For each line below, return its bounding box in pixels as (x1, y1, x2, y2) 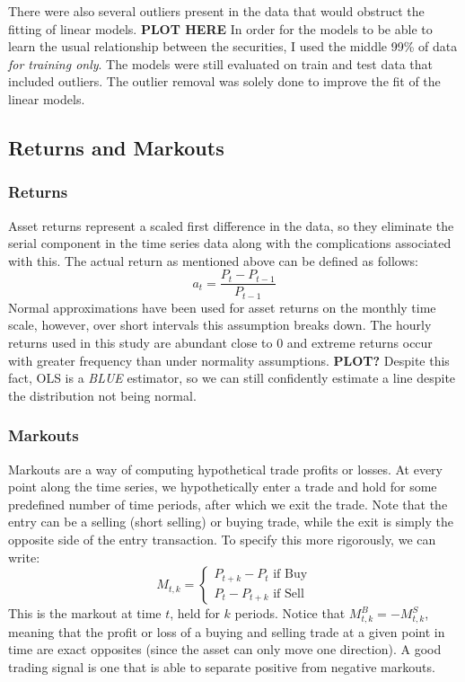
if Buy (273, 568, 308, 581)
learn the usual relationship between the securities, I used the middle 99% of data (8, 37, 458, 56)
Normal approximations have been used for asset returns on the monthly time (8, 297, 436, 316)
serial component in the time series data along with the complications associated (8, 234, 452, 252)
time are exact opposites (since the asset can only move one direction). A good (8, 640, 442, 659)
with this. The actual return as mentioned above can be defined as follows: (8, 251, 418, 270)
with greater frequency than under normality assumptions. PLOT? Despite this (8, 350, 450, 369)
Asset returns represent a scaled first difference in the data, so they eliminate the (8, 216, 454, 235)
